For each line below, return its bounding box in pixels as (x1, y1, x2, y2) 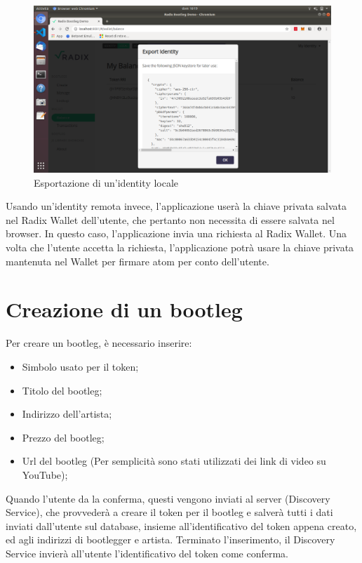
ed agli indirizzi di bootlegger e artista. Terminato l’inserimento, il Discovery (6, 532, 335, 547)
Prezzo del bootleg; (22, 430, 105, 444)
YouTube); (22, 467, 68, 482)
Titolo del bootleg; (22, 383, 102, 397)
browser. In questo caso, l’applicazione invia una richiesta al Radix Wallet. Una (6, 226, 347, 241)
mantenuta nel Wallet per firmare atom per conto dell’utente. (6, 253, 269, 268)
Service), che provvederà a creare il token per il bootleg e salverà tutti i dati (6, 505, 333, 519)
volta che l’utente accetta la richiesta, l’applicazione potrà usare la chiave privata (6, 240, 354, 255)
